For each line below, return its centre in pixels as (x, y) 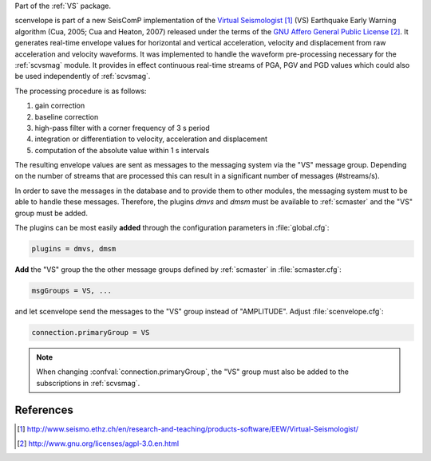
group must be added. (51, 213)
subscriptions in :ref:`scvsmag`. (88, 383)
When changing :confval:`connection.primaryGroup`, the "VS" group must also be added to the (192, 372)
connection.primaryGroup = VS (91, 332)
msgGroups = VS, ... (71, 290)
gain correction (60, 106)
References (44, 410)
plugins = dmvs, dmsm (74, 249)
